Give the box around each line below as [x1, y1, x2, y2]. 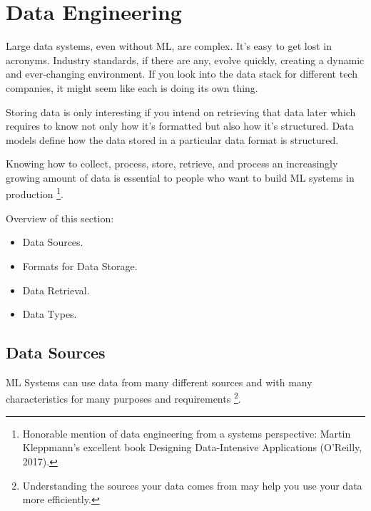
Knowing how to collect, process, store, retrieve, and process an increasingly [6, 156, 338, 171]
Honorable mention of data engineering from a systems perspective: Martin [22, 425, 351, 440]
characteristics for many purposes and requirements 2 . [6, 389, 241, 406]
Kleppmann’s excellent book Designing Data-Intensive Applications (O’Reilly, [22, 440, 362, 455]
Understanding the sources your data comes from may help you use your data [22, 478, 362, 492]
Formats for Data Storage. [22, 258, 138, 273]
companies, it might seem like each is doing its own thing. [6, 80, 258, 95]
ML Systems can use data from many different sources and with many [6, 374, 312, 389]
